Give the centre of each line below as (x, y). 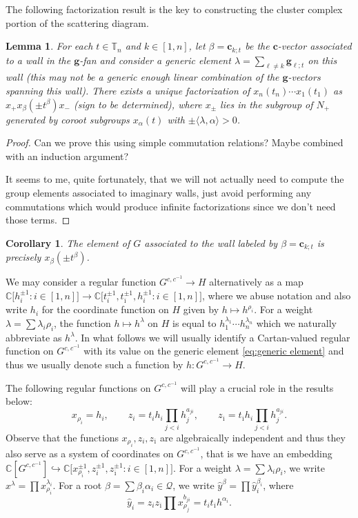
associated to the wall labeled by (211, 242)
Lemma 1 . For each (49, 46)
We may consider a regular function (81, 282)
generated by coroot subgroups (68, 119)
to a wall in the (38, 60)
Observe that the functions (62, 437)
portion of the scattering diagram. (77, 22)
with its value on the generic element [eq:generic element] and (214, 351)
